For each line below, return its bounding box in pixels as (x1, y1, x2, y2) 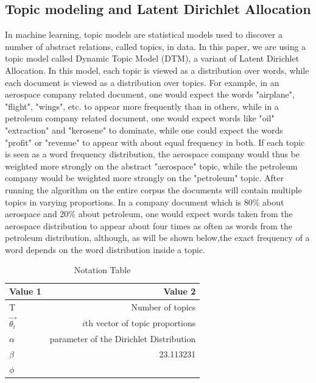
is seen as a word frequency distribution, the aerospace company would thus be (5, 148, 300, 160)
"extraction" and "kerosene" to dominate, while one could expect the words (5, 123, 283, 136)
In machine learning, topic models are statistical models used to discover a (5, 28, 283, 41)
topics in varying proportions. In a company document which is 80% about (5, 195, 284, 208)
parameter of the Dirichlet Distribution (49, 332, 196, 345)
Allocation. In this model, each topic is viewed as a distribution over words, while (5, 63, 309, 76)
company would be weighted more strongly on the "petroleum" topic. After (5, 171, 284, 184)
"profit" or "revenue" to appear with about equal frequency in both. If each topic (5, 135, 305, 148)
